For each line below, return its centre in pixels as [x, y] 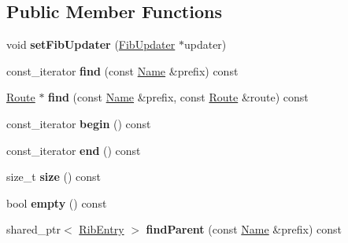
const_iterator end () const [74, 150]
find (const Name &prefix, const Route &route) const [178, 97]
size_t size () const [54, 177]
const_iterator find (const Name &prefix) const [122, 70]
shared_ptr [34, 229]
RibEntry [102, 229]
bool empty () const [57, 202]
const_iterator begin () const [79, 123]
